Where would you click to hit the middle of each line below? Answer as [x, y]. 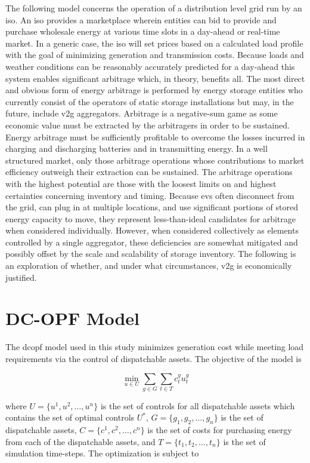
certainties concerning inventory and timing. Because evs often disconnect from [150, 195]
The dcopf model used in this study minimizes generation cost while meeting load [155, 347]
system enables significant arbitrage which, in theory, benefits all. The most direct [155, 78]
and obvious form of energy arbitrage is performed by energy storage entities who [154, 90]
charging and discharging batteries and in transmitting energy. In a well [137, 148]
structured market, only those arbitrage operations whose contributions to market [155, 160]
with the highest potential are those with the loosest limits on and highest [141, 183]
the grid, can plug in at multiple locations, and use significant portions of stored [152, 207]
